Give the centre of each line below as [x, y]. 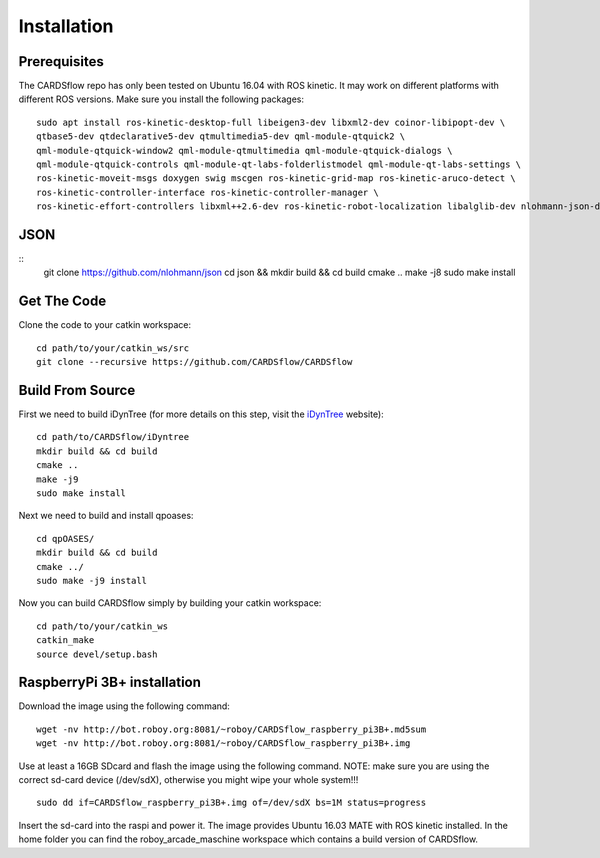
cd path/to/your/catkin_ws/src [113, 348]
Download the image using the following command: [124, 706]
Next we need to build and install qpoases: [106, 516]
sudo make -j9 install [92, 580]
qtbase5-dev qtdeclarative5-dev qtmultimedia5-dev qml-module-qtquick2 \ [221, 136]
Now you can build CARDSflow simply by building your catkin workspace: [170, 603]
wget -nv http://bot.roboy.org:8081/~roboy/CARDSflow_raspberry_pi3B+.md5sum [231, 729]
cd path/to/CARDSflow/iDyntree [113, 437]
